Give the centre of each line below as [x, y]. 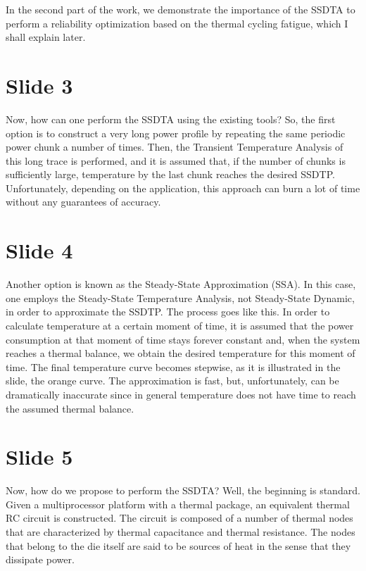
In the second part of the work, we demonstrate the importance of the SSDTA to [181, 9]
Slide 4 [39, 250]
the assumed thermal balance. [70, 408]
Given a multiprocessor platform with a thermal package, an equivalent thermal [178, 504]
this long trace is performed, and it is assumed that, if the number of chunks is [176, 160]
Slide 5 [39, 457]
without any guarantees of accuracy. [83, 202]
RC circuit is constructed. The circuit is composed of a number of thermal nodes [179, 518]
